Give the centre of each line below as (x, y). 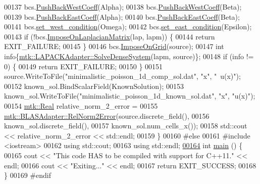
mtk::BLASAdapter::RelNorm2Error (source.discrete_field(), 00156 (107, 116)
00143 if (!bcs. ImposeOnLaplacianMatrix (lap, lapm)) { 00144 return (110, 36)
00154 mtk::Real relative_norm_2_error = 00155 (81, 105)
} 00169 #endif (28, 175)
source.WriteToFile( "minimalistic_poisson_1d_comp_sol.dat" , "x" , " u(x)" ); (122, 76)
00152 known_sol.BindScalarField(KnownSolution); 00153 (94, 86)
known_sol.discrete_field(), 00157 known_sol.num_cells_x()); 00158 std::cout (126, 126)
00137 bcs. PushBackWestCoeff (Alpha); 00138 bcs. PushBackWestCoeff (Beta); (123, 7)
